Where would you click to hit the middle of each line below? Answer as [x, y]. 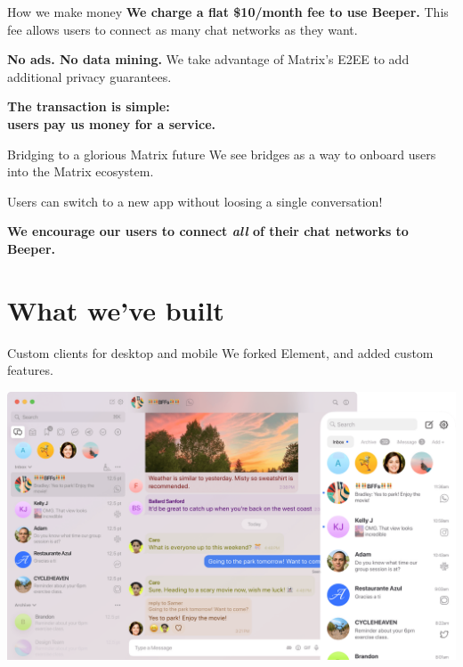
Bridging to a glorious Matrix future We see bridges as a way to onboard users [222, 154]
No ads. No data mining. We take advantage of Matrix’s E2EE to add [208, 59]
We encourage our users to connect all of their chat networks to [208, 231]
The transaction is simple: [89, 106]
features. [30, 370]
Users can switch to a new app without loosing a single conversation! [195, 201]
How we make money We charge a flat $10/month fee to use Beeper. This [228, 12]
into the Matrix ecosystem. [81, 171]
